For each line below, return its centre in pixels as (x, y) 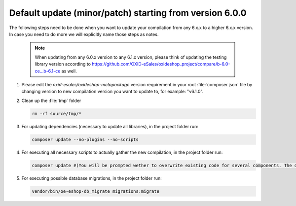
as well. (69, 71)
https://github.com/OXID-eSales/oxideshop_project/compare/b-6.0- (161, 64)
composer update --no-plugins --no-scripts (85, 139)
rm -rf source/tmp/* (56, 114)
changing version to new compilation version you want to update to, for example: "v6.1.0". (112, 92)
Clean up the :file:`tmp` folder (51, 101)
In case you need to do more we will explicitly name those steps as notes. (84, 34)
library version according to (63, 64)
